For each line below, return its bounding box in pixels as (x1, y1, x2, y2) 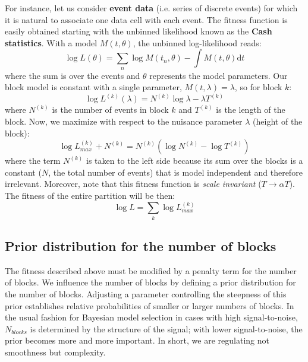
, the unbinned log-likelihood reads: (133, 36, 262, 49)
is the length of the (216, 103, 285, 116)
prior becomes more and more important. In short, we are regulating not (5, 334, 269, 347)
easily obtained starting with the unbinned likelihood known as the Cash (5, 25, 272, 37)
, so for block (234, 81, 282, 93)
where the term (5, 154, 61, 167)
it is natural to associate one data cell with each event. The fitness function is (5, 13, 288, 26)
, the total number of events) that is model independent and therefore (48, 166, 303, 178)
